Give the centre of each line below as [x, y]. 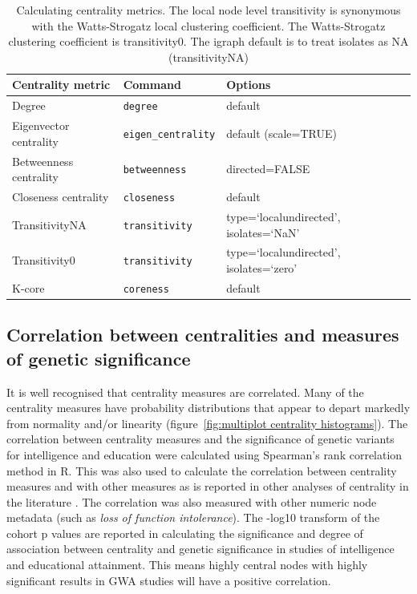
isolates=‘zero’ [262, 267]
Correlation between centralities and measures [203, 335]
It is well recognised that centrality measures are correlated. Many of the [185, 392]
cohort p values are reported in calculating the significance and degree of [185, 533]
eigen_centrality [169, 134]
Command [152, 85]
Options [249, 85]
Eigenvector [41, 125]
